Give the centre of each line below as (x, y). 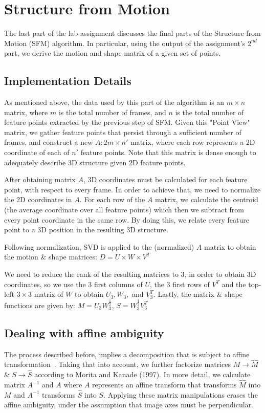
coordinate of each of (37, 152)
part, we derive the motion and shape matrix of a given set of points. (113, 53)
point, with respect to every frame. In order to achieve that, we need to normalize (132, 189)
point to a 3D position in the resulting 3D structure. (86, 230)
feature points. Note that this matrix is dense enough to (168, 152)
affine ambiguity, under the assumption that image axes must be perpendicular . (129, 405)
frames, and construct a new (49, 142)
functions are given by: (40, 305)
